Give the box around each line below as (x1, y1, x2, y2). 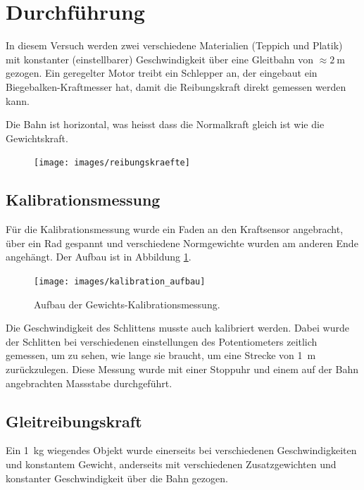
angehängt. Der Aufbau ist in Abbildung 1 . (6, 249, 192, 264)
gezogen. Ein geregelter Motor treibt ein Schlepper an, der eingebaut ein (6, 65, 318, 80)
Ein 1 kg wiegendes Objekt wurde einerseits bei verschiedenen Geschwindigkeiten (6, 443, 357, 458)
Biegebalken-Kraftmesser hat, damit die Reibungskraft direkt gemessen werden (6, 79, 346, 94)
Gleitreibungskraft (6, 410, 142, 432)
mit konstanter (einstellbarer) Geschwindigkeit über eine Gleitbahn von (6, 51, 313, 66)
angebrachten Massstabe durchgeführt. (6, 375, 172, 390)
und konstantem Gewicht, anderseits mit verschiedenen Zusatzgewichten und (6, 456, 337, 471)
